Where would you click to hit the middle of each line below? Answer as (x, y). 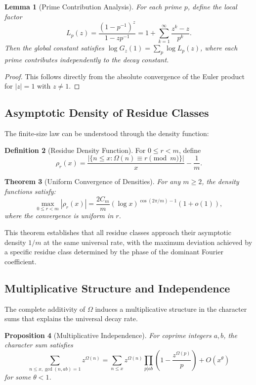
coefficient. (21, 261)
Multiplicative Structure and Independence (117, 288)
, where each (219, 48)
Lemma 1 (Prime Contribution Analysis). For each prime (93, 6)
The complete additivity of (45, 309)
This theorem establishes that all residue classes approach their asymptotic (118, 232)
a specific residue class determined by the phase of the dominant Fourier (114, 252)
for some (18, 377)
